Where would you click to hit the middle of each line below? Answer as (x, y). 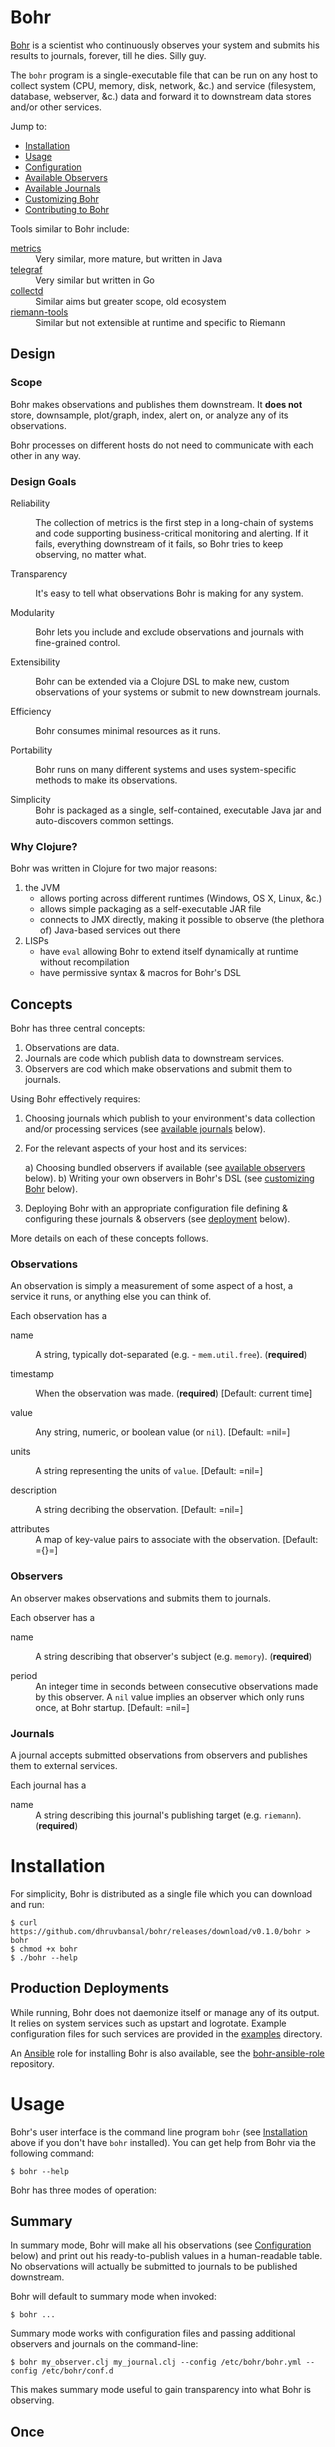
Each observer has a (52, 1617)
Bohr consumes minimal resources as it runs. (128, 730)
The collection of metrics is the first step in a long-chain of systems (174, 522)
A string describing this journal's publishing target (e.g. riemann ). (168, 1815)
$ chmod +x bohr (44, 1949)
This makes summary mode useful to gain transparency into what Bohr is (161, 2390)
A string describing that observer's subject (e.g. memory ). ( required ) (174, 1656)
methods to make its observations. (106, 780)
